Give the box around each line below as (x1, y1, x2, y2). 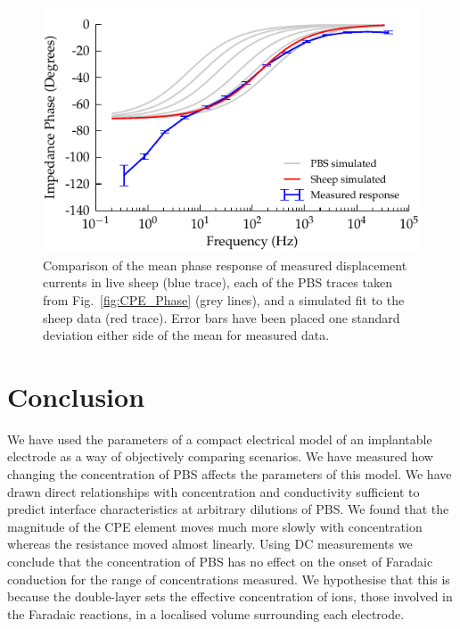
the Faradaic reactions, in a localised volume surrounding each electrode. (7, 604, 405, 623)
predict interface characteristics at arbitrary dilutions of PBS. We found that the (7, 500, 449, 518)
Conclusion (7, 377, 145, 414)
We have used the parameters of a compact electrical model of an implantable (7, 429, 432, 448)
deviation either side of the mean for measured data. (43, 326, 330, 344)
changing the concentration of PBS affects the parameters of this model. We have (7, 465, 452, 484)
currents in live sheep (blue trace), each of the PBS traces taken (43, 273, 392, 292)
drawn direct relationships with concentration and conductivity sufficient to (7, 482, 420, 501)
